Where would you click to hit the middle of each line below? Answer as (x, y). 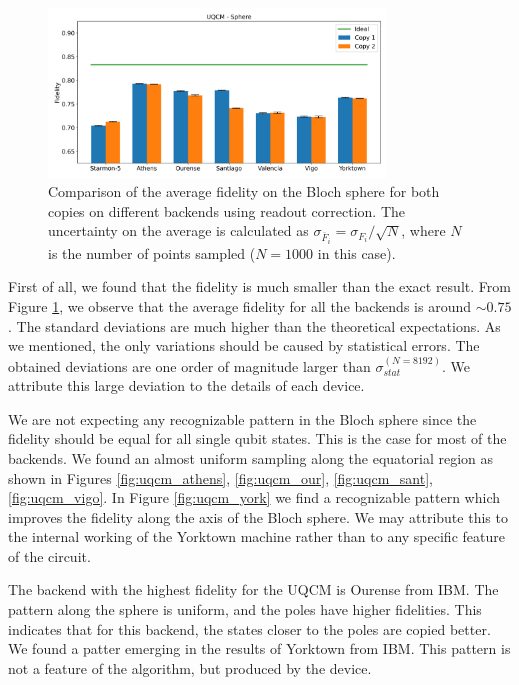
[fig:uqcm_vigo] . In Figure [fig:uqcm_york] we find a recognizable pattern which (254, 497)
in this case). (356, 252)
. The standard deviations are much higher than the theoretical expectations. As (254, 325)
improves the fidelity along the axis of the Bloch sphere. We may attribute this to (258, 516)
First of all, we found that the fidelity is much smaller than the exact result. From (259, 286)
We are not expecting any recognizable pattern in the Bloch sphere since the (242, 418)
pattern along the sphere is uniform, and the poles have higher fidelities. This (245, 609)
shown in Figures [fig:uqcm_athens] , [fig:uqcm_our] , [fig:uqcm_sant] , (220, 477)
